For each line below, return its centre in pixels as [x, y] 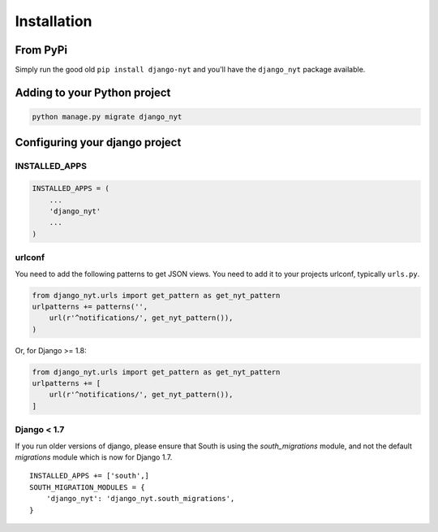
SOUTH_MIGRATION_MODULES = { [87, 487]
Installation [54, 21]
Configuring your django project [98, 143]
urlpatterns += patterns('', [90, 306]
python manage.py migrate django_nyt [107, 117]
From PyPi [41, 50]
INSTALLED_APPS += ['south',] [90, 476]
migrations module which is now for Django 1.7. [94, 457]
